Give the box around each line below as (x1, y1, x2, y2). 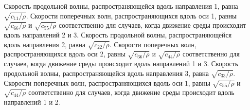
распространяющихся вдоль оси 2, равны (4, 49, 125, 59)
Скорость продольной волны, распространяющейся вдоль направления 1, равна (4, 1, 238, 11)
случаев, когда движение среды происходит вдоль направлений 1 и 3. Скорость (4, 58, 238, 69)
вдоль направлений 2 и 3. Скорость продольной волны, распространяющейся (4, 30, 232, 40)
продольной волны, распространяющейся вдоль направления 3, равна (4, 68, 209, 78)
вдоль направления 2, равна (4, 39, 86, 49)
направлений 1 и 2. (4, 97, 60, 107)
